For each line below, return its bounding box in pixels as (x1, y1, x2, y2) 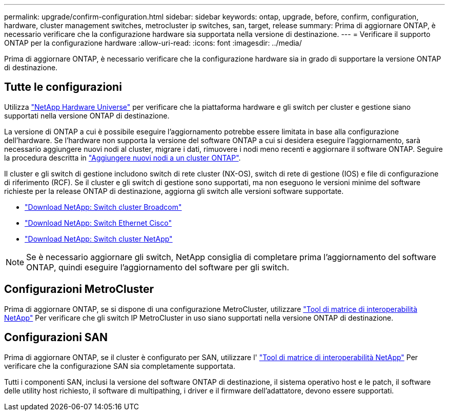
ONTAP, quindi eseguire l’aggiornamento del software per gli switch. (26, 262, 290, 272)
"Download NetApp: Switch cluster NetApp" (25, 234, 173, 243)
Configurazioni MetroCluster (4, 283, 154, 296)
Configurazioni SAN (4, 331, 108, 344)
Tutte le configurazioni (4, 81, 122, 94)
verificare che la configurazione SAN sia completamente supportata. (4, 361, 235, 370)
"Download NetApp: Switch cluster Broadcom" (25, 202, 182, 211)
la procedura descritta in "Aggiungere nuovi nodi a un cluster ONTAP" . (4, 153, 241, 162)
